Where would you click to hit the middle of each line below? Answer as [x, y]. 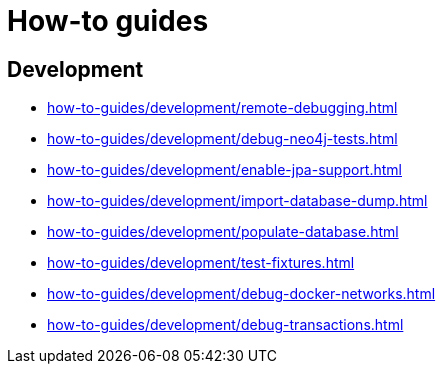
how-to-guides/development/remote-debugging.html [222, 108]
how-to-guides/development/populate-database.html [223, 232]
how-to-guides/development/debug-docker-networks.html [241, 294]
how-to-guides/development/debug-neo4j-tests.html [222, 139]
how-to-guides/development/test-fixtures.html [201, 263]
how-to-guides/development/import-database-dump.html [237, 201]
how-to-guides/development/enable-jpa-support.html [224, 170]
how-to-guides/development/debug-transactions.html [225, 325]
